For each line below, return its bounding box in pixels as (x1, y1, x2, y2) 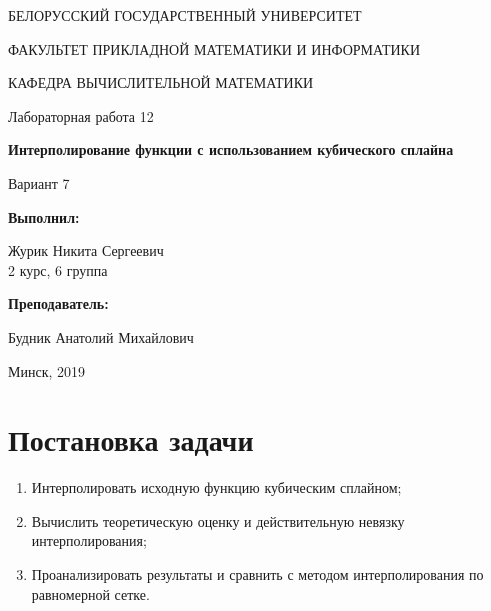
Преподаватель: (8, 293, 109, 314)
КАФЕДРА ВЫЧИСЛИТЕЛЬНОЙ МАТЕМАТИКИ (8, 72, 314, 93)
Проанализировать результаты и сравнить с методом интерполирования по (31, 564, 484, 585)
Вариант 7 (8, 172, 70, 193)
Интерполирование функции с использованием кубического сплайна (8, 139, 454, 160)
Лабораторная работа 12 (8, 105, 154, 126)
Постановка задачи (8, 419, 254, 460)
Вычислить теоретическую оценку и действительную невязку (31, 510, 405, 531)
